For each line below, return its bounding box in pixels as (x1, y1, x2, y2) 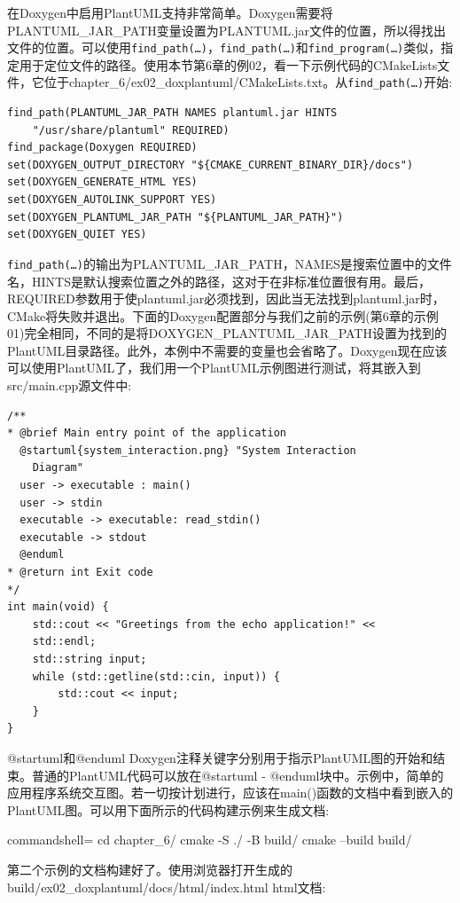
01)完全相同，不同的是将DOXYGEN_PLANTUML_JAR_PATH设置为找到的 (7, 324, 447, 342)
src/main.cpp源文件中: (7, 376, 132, 395)
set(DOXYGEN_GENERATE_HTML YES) (7, 176, 198, 189)
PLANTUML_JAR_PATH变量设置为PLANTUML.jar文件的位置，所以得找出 (7, 20, 446, 39)
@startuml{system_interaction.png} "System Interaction (19, 444, 356, 457)
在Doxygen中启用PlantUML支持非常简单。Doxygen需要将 (7, 4, 333, 21)
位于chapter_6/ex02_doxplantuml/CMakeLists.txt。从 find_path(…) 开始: (43, 73, 453, 91)
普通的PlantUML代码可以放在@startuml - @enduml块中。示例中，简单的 (31, 766, 444, 784)
